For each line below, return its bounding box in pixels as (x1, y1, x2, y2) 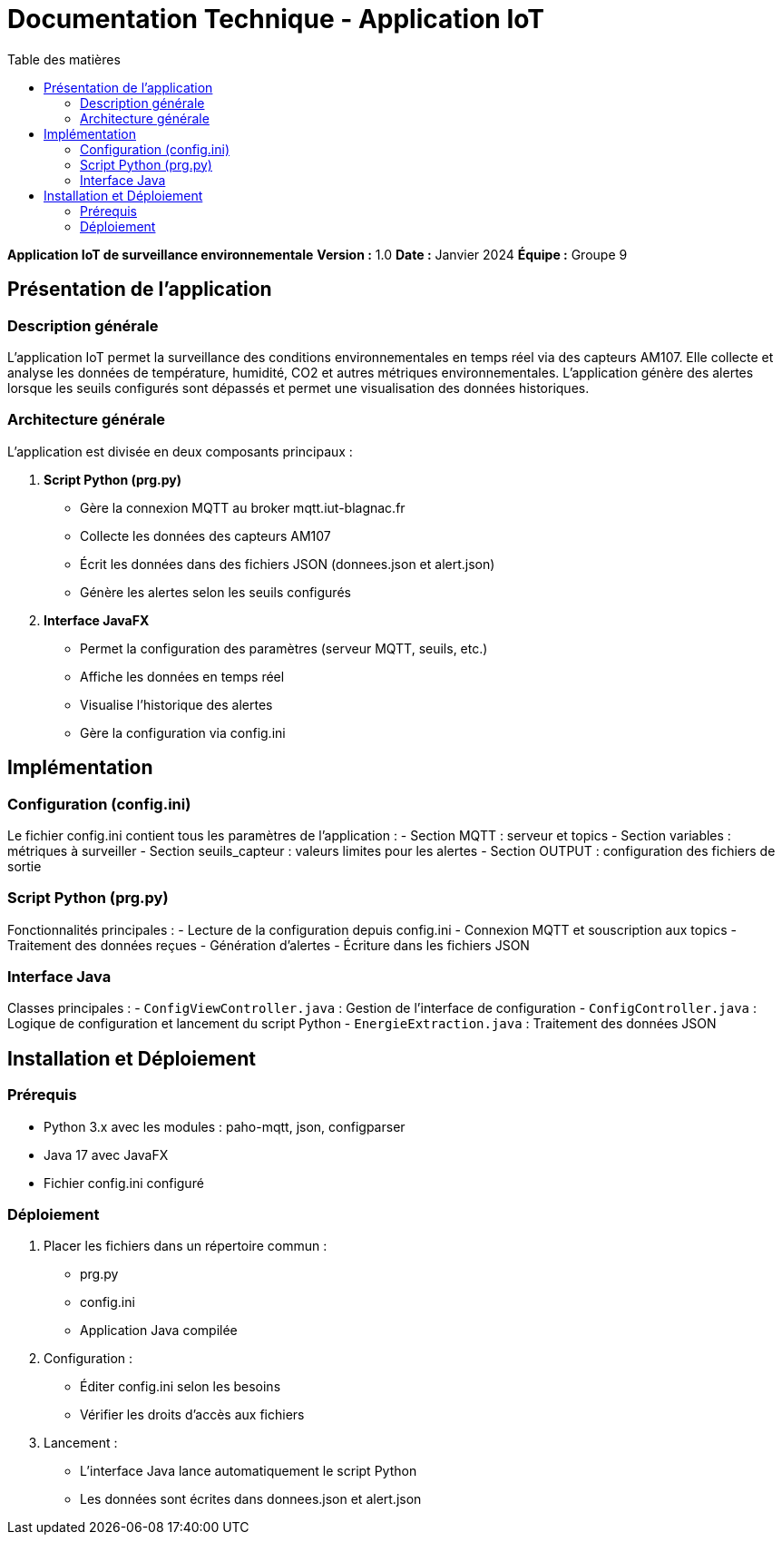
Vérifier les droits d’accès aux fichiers (80, 1407, 305, 1423)
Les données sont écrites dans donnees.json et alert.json (80, 1491, 422, 1508)
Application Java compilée (80, 1322, 238, 1339)
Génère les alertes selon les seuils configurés (80, 584, 351, 600)
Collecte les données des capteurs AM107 (80, 527, 331, 544)
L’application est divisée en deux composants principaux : (7, 443, 353, 459)
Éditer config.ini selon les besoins (80, 1379, 281, 1395)
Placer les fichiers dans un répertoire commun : (44, 1238, 327, 1254)
